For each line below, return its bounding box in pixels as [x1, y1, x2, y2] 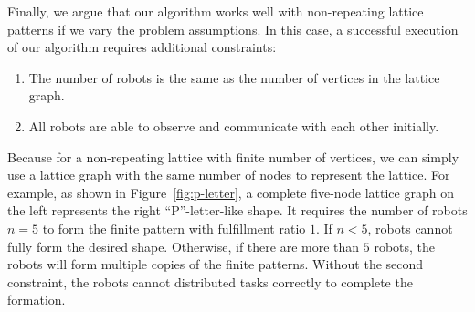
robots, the [374, 236, 436, 255]
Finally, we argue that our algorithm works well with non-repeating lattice [7, 2, 424, 20]
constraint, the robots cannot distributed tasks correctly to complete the [7, 272, 413, 291]
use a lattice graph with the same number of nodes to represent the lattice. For [7, 165, 450, 184]
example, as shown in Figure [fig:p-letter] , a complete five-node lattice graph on [7, 182, 454, 202]
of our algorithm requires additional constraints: [7, 37, 277, 57]
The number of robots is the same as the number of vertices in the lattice [28, 68, 440, 87]
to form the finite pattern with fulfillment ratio [42, 218, 306, 237]
